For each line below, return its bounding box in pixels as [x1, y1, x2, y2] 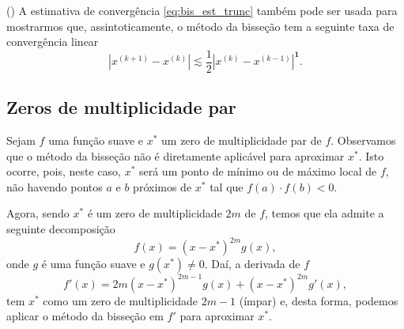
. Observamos [330, 132, 396, 149]
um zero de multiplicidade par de [161, 132, 322, 149]
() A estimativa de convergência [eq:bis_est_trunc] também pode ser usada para [6, 2, 398, 18]
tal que [210, 178, 244, 195]
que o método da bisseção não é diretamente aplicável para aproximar [6, 147, 345, 164]
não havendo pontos [6, 178, 103, 195]
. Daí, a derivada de [204, 255, 300, 272]
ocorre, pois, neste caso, [6, 163, 121, 180]
